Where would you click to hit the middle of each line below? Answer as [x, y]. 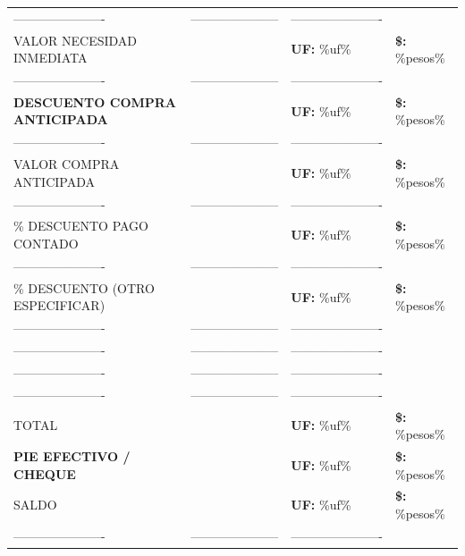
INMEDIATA [51, 58]
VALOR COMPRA [67, 164]
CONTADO [46, 244]
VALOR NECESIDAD [76, 40]
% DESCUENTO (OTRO [84, 287]
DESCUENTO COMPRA [95, 101]
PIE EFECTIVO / [72, 455]
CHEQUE [45, 473]
